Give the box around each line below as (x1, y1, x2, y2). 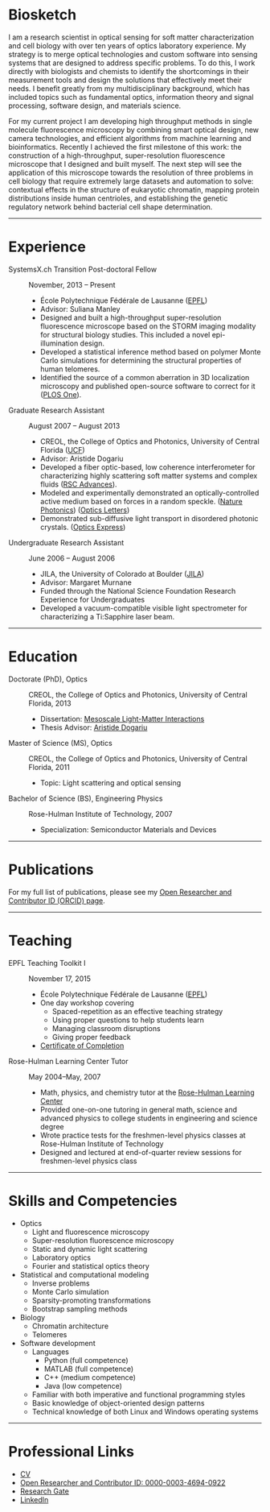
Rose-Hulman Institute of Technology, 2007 (28, 809, 173, 818)
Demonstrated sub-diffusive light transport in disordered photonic (39, 513, 259, 523)
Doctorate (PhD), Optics (8, 674, 88, 684)
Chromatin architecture (31, 1321, 109, 1331)
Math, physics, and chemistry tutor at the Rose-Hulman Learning (39, 1087, 255, 1097)
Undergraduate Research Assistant (8, 537, 125, 547)
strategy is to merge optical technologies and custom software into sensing (8, 49, 258, 59)
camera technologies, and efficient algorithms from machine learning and (8, 133, 252, 143)
